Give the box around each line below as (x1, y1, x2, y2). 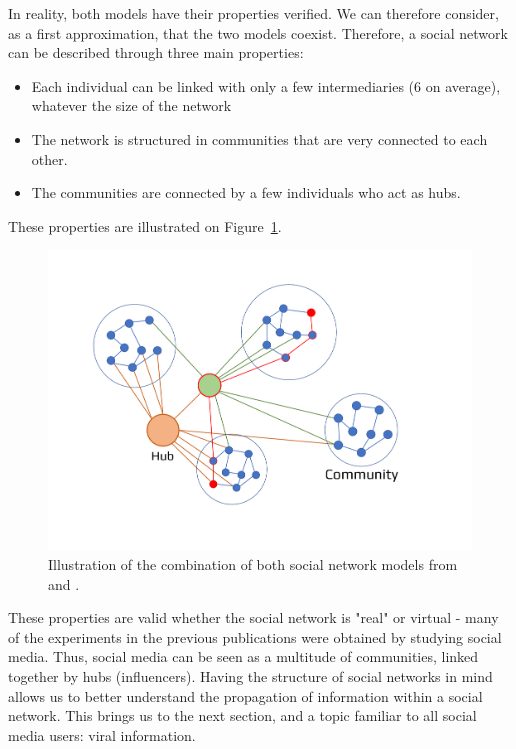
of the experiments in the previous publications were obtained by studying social (8, 626, 502, 647)
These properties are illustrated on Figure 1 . (8, 215, 282, 236)
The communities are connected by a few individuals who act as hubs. (31, 182, 461, 203)
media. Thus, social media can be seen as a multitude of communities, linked (8, 646, 479, 667)
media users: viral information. (8, 724, 196, 745)
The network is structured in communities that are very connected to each (31, 128, 488, 149)
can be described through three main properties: (8, 42, 304, 63)
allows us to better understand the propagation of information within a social (8, 685, 483, 706)
